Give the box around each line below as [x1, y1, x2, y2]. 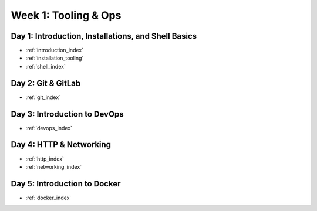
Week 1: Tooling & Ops [11, 9, 122, 22]
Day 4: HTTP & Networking [11, 139, 112, 149]
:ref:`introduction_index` [25, 47, 84, 54]
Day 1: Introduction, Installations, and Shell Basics [11, 31, 197, 41]
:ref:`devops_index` [25, 124, 73, 131]
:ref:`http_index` [25, 155, 65, 162]
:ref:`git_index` [25, 94, 61, 101]
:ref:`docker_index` [25, 194, 72, 201]
